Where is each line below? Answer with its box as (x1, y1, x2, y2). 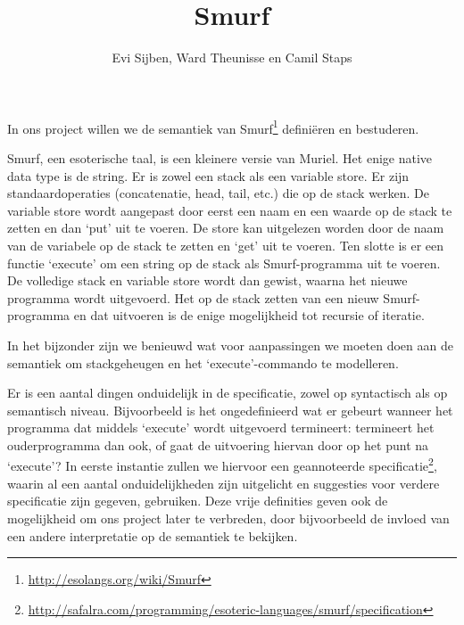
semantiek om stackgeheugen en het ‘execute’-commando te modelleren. (7, 353, 399, 372)
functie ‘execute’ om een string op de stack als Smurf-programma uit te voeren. (7, 253, 441, 272)
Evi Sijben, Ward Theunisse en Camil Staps (112, 48, 352, 67)
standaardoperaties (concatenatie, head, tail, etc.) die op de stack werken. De (7, 184, 430, 202)
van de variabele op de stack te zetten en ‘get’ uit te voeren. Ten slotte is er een (7, 235, 444, 254)
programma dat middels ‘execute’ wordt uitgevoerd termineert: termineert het (7, 418, 435, 437)
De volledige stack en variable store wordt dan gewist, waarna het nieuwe (7, 271, 408, 290)
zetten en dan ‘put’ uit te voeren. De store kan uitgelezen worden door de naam (7, 218, 444, 237)
